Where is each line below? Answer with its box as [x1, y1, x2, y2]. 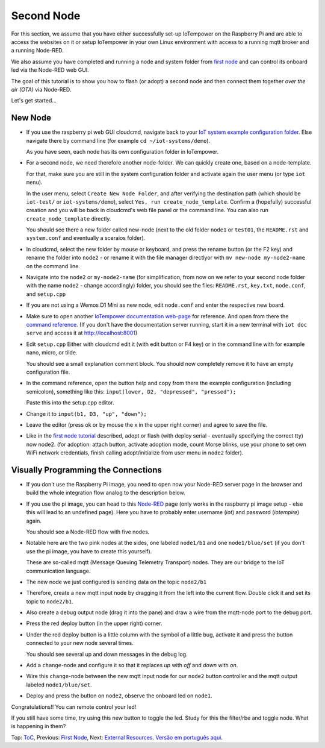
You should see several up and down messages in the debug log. [26, 650, 188, 658]
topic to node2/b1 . [26, 597, 73, 605]
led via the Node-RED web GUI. [11, 66, 90, 74]
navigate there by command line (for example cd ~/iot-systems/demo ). [26, 137, 211, 144]
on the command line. [26, 262, 81, 269]
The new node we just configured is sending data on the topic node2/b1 [26, 578, 207, 585]
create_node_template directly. [26, 215, 111, 222]
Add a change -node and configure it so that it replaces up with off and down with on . [26, 662, 238, 669]
